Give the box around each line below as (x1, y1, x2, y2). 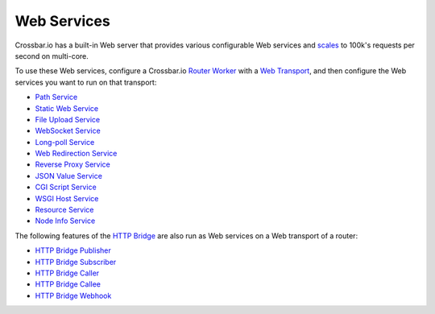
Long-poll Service (35, 137, 95, 147)
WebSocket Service (35, 126, 101, 136)
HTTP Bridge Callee (35, 279, 101, 289)
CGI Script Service (35, 182, 97, 192)
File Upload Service (35, 114, 101, 124)
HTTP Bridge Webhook (35, 291, 112, 300)
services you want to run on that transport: (14, 77, 157, 87)
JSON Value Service (35, 171, 102, 180)
